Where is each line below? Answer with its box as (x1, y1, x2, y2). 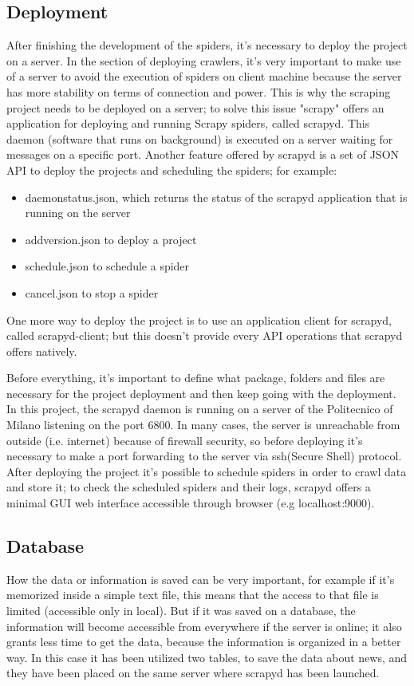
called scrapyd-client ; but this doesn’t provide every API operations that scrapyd (6, 327, 403, 344)
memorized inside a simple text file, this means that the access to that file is (6, 586, 379, 603)
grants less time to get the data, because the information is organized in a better (6, 633, 401, 650)
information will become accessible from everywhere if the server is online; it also (6, 617, 402, 634)
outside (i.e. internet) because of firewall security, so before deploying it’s (6, 432, 363, 448)
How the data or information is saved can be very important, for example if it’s (6, 570, 395, 587)
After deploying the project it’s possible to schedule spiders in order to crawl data (6, 463, 407, 479)
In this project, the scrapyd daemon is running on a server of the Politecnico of (6, 400, 393, 417)
